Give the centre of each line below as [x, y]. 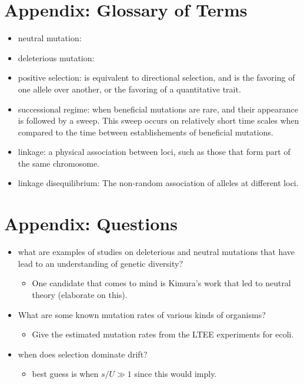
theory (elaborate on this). [80, 294]
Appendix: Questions [91, 224]
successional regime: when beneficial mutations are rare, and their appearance [158, 109]
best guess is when [65, 374]
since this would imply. [176, 374]
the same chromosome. [59, 163]
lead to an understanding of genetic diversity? [101, 263]
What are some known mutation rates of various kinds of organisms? [142, 314]
